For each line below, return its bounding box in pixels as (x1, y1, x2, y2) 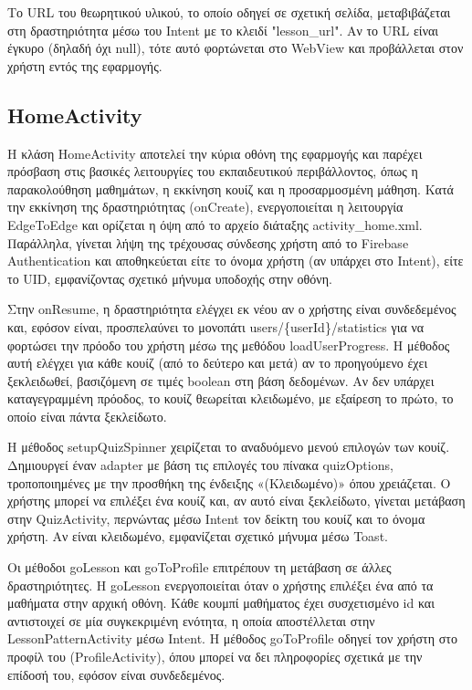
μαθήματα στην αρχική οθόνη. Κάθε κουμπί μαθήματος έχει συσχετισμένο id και (7, 593, 435, 612)
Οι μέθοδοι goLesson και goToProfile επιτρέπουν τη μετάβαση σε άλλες (7, 558, 392, 577)
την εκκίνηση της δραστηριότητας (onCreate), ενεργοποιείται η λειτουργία (7, 197, 404, 216)
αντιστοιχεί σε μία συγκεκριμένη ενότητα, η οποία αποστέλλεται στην (7, 611, 375, 630)
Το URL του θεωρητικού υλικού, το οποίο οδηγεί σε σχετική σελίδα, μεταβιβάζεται (7, 3, 451, 21)
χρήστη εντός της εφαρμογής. (7, 56, 163, 75)
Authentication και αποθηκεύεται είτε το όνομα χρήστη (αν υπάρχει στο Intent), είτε (7, 251, 464, 270)
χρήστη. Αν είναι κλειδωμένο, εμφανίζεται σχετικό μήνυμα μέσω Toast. (7, 527, 388, 546)
